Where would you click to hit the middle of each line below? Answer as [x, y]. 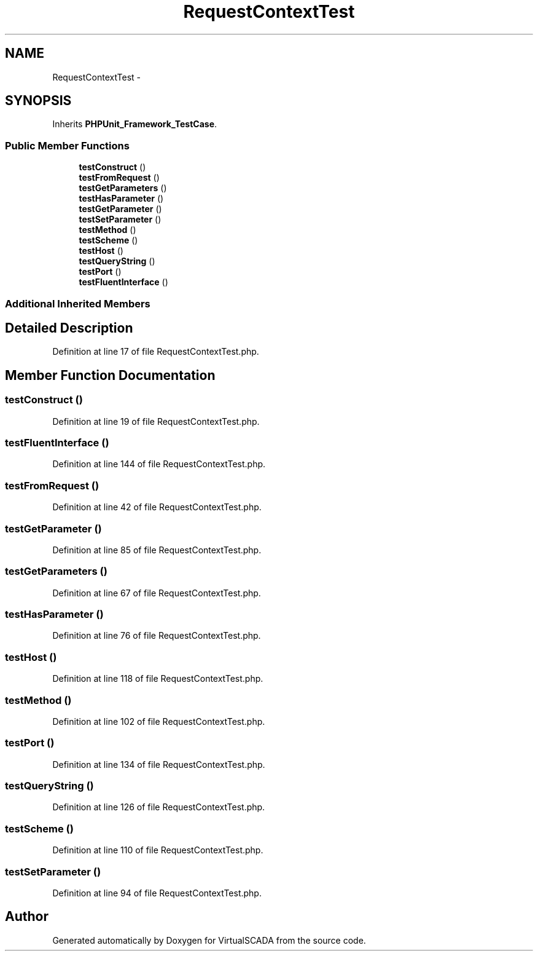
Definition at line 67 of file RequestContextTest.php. [157, 593]
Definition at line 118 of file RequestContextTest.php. [158, 679]
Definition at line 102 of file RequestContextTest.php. [159, 721]
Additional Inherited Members [78, 303]
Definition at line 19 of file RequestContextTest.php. [156, 421]
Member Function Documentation [110, 375]
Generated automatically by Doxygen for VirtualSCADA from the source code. [209, 940]
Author [27, 917]
